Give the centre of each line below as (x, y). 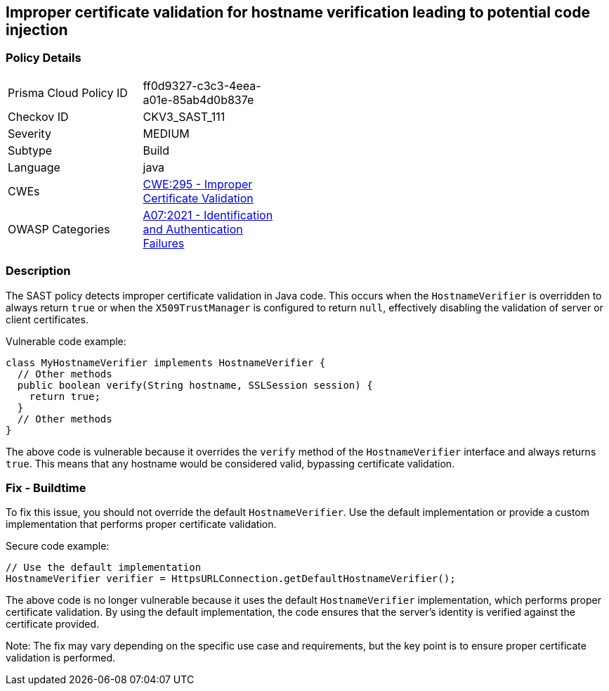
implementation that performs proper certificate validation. (141, 524)
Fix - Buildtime (46, 487)
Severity (30, 133)
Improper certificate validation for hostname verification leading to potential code (298, 12)
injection (37, 30)
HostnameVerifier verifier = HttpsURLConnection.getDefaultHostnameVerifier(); (231, 579)
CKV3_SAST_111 (184, 116)
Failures (164, 243)
